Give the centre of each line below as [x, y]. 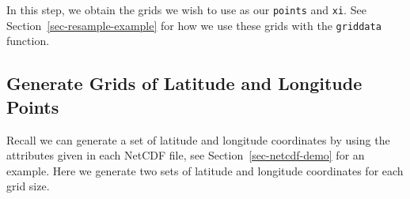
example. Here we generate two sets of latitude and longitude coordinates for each [205, 170]
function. [28, 41]
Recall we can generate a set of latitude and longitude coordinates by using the [198, 139]
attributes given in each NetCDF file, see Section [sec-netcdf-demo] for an [186, 155]
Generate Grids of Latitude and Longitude [184, 83]
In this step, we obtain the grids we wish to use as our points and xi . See [186, 9]
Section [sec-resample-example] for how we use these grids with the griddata [194, 25]
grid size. [28, 186]
